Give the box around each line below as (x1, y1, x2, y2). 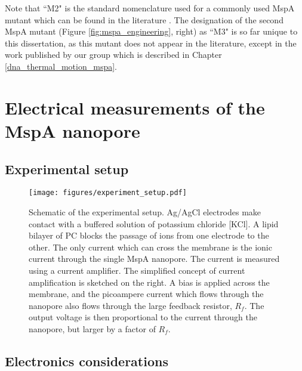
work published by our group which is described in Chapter (5, 48, 222, 61)
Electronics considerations (5, 351, 168, 370)
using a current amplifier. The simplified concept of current (29, 264, 245, 276)
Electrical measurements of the (5, 95, 265, 119)
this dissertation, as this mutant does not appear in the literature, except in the (5, 36, 297, 49)
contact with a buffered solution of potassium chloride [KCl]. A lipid (29, 217, 279, 230)
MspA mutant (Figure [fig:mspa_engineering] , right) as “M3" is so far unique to (5, 25, 298, 38)
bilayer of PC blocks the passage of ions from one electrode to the (29, 229, 269, 242)
